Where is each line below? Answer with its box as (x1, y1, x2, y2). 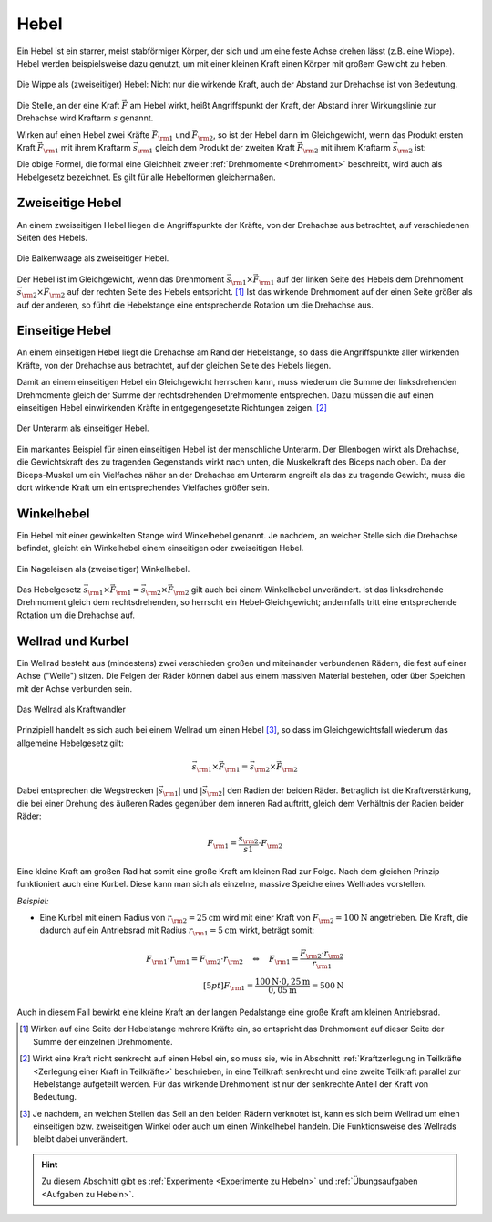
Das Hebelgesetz (16, 584, 82, 595)
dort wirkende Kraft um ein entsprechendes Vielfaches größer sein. (16, 482, 271, 493)
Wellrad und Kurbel (16, 633, 129, 649)
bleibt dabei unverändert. (33, 1133, 128, 1144)
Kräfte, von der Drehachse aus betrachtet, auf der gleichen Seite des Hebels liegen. (16, 360, 332, 371)
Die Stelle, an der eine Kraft (16, 99, 120, 110)
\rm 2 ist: (396, 141, 426, 155)
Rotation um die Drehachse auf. (16, 610, 136, 621)
